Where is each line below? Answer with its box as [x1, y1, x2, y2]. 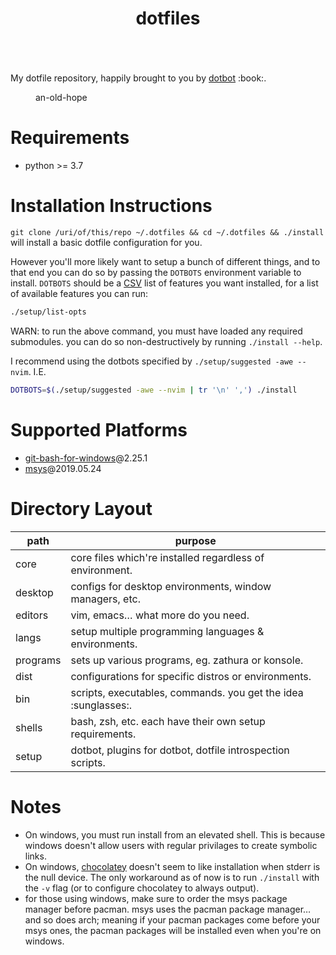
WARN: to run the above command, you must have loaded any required [10, 325, 303, 337]
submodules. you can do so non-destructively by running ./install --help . [10, 335, 323, 347]
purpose [174, 533, 217, 547]
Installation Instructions [10, 195, 213, 217]
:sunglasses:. [70, 698, 133, 712]
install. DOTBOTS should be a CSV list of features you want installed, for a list [10, 277, 319, 289]
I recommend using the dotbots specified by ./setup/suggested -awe [10, 355, 294, 367]
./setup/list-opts [10, 307, 87, 317]
